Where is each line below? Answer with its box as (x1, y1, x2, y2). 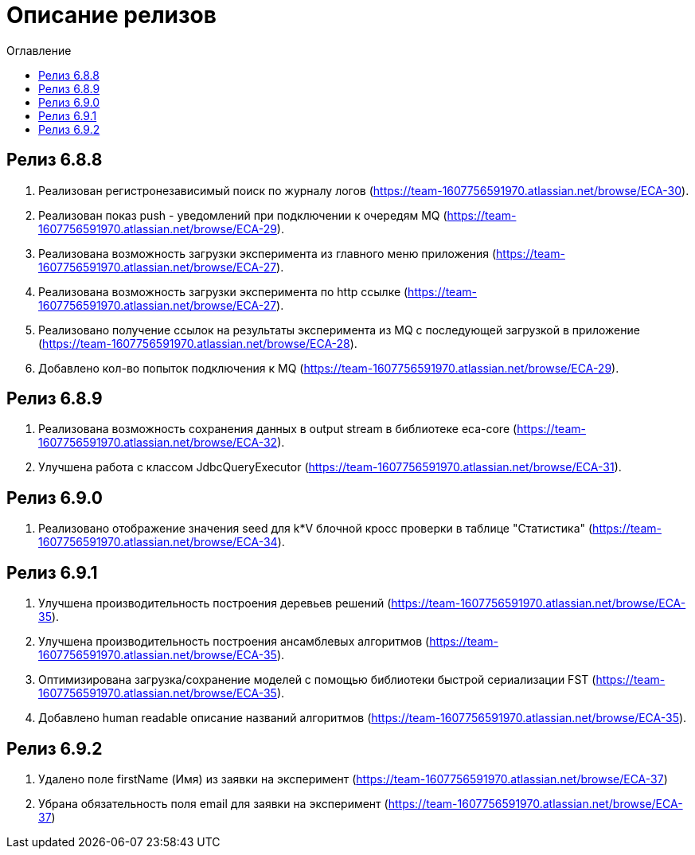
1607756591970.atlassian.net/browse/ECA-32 (38, 435, 278, 450)
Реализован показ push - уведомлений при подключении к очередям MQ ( (38, 208, 447, 222)
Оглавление (6, 43, 72, 57)
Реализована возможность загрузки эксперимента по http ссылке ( (38, 284, 408, 299)
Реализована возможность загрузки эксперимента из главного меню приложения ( (38, 246, 497, 260)
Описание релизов (6, 2, 217, 29)
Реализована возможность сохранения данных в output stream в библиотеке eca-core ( (38, 422, 517, 436)
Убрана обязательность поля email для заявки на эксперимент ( (38, 796, 388, 810)
